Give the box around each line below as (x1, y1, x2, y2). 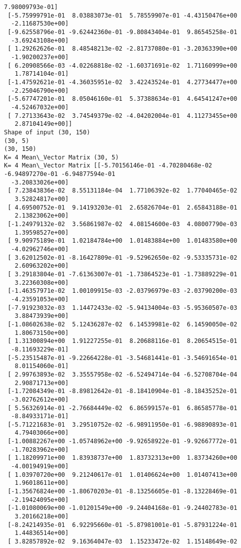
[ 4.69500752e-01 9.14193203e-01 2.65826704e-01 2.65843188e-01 (8, 204, 237, 211)
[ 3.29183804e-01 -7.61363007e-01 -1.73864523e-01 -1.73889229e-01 (8, 271, 237, 278)
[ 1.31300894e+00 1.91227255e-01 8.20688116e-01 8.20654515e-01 (8, 337, 237, 345)
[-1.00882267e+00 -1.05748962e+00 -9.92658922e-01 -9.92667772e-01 (8, 438, 237, 445)
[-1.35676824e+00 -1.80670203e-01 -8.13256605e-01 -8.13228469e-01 (8, 488, 237, 495)
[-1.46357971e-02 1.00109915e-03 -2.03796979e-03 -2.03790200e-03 (8, 287, 237, 295)
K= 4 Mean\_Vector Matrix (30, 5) (4, 153, 119, 161)
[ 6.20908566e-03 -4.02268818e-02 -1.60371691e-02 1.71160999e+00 (8, 62, 237, 69)
